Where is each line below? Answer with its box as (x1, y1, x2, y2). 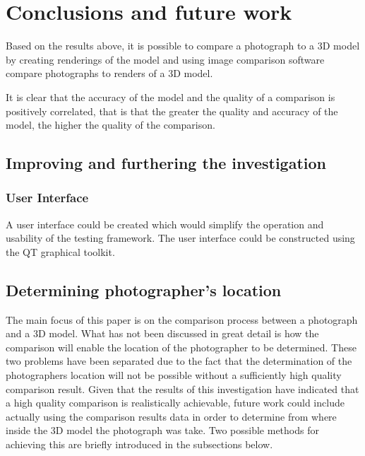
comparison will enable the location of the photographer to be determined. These (6, 339, 357, 354)
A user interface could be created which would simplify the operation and (6, 216, 324, 231)
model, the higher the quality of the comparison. (6, 117, 215, 132)
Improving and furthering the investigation (6, 152, 326, 174)
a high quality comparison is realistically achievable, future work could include (6, 395, 345, 410)
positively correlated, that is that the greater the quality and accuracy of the (6, 103, 338, 118)
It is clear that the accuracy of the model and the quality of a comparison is (6, 89, 335, 104)
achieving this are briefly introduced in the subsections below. (6, 437, 273, 452)
